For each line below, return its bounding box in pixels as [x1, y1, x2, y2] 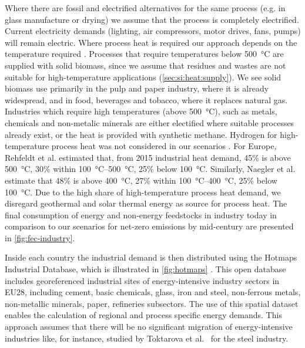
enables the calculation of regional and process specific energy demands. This [5, 309, 282, 321]
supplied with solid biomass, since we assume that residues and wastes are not [5, 59, 286, 71]
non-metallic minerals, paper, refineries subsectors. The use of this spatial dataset [5, 297, 299, 309]
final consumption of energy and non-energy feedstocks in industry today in [5, 208, 277, 221]
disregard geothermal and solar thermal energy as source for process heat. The [5, 197, 287, 210]
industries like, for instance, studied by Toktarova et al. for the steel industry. [5, 332, 289, 344]
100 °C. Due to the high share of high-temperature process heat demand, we [5, 185, 281, 198]
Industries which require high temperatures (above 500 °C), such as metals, [5, 105, 277, 117]
